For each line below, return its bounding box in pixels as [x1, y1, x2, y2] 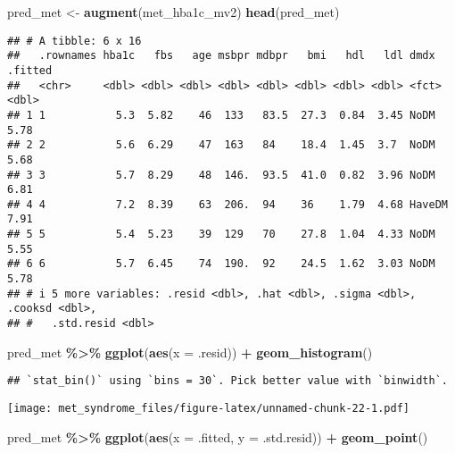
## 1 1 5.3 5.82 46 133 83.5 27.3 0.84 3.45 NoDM [7, 108, 435, 122]
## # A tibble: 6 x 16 [7, 34, 142, 47]
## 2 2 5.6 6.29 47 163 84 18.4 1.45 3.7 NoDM [7, 138, 435, 152]
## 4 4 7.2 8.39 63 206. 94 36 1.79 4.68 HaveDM [7, 197, 448, 211]
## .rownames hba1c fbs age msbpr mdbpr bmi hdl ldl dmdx [7, 49, 435, 63]
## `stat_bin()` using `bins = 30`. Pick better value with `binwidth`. [7, 374, 448, 388]
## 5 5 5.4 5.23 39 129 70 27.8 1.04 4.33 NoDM [7, 228, 435, 241]
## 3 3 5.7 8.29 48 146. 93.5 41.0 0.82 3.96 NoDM [7, 168, 435, 181]
